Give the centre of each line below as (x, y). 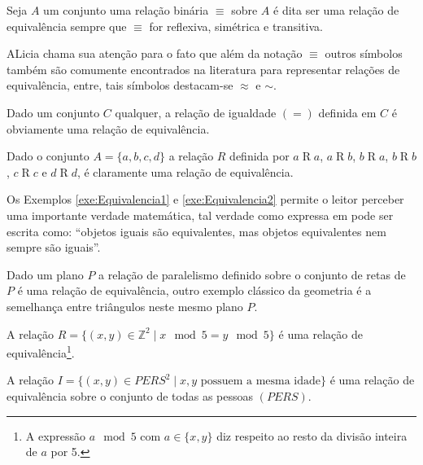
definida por (259, 156)
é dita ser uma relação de (336, 10)
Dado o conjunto (48, 156)
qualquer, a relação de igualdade (196, 112)
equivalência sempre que (67, 26)
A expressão (56, 435)
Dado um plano (45, 274)
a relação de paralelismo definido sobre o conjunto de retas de (252, 274)
